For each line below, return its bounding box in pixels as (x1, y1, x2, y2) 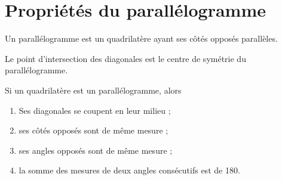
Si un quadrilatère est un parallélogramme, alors (5, 83, 182, 96)
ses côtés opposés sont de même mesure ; (19, 124, 168, 136)
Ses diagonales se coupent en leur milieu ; (19, 104, 171, 116)
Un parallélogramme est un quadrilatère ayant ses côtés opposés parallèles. (5, 32, 278, 45)
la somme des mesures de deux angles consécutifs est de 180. (19, 164, 240, 176)
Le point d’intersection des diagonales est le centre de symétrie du (5, 52, 246, 64)
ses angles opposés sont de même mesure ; (19, 144, 173, 156)
